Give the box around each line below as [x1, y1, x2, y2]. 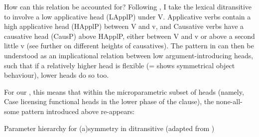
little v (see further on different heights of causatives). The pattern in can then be [4, 40, 254, 51]
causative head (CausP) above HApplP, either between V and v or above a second [4, 30, 255, 41]
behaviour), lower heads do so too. [4, 70, 109, 80]
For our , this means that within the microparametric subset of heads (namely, [4, 86, 244, 97]
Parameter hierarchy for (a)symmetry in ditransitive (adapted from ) [4, 123, 215, 133]
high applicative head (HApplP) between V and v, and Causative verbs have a [4, 21, 244, 31]
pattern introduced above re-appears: [21, 106, 135, 116]
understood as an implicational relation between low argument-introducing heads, [4, 50, 254, 60]
